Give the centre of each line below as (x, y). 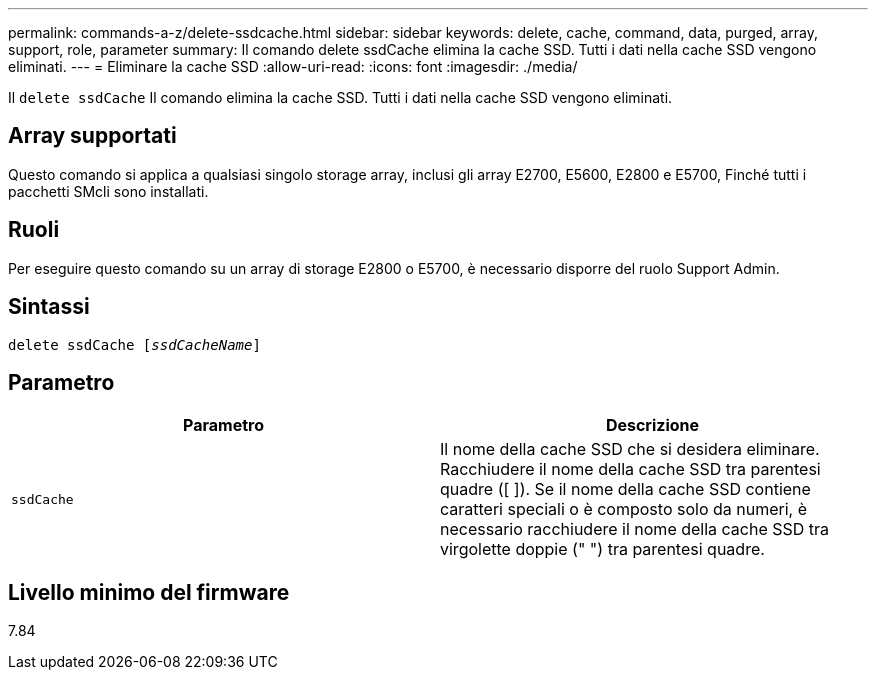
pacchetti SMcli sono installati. (108, 191)
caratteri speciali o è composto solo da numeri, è (624, 509)
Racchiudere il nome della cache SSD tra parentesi (630, 469)
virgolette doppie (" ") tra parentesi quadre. (602, 549)
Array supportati (92, 136)
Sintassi (49, 307)
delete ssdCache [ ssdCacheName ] (134, 344)
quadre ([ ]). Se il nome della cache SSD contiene (625, 489)
